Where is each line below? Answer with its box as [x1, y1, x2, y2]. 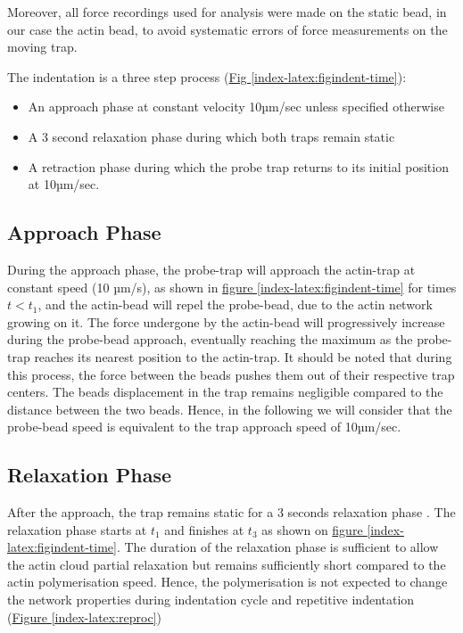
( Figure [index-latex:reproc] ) [7, 607, 162, 626]
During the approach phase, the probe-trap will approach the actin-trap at [7, 259, 416, 278]
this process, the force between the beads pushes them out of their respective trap [7, 365, 455, 383]
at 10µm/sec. [28, 175, 100, 193]
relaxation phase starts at [7, 520, 147, 538]
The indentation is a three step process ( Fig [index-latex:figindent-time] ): [7, 67, 407, 86]
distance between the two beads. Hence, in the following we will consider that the [7, 399, 452, 418]
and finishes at [164, 520, 244, 538]
